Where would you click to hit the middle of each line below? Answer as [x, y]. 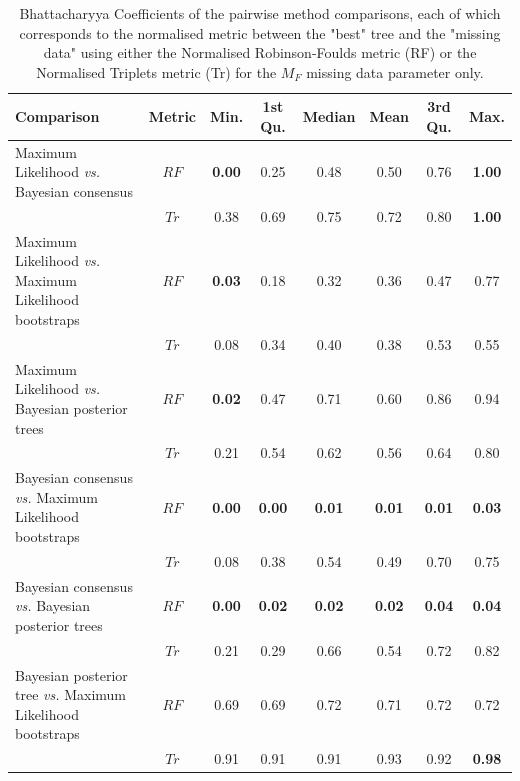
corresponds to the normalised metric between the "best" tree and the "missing [260, 32]
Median [329, 116]
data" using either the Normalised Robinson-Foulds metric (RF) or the [260, 52]
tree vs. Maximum [70, 694]
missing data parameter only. [395, 71]
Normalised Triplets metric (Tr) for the [156, 71]
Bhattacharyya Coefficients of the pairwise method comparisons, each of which [260, 13]
